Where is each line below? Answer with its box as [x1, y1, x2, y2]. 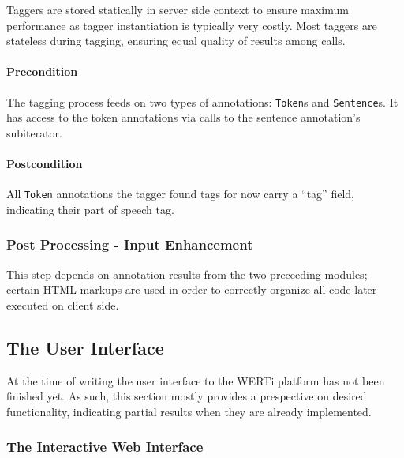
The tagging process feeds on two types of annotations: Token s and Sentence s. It [6, 93, 398, 110]
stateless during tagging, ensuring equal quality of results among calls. [6, 32, 346, 49]
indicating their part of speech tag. [6, 201, 174, 217]
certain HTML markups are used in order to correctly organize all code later [6, 281, 377, 298]
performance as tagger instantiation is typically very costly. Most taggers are [6, 17, 377, 33]
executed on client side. [6, 296, 119, 313]
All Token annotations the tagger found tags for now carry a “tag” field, [6, 186, 354, 202]
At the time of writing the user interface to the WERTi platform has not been [6, 372, 385, 389]
